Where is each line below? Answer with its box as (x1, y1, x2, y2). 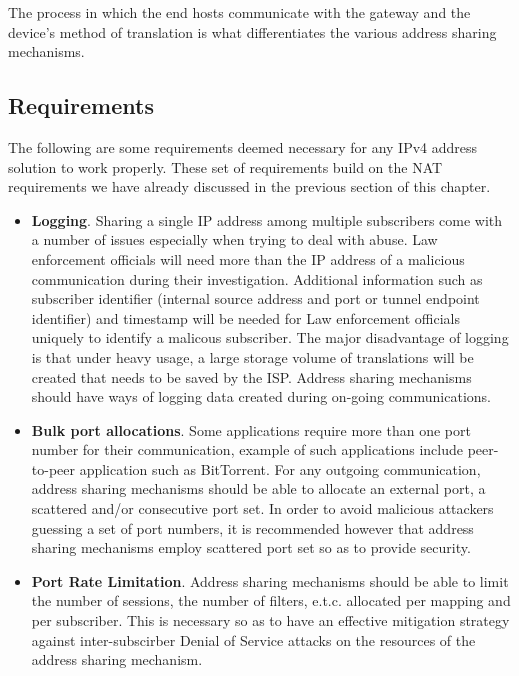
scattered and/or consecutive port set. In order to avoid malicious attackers (31, 498, 494, 519)
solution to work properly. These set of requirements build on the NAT (8, 156, 443, 177)
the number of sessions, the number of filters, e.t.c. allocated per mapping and (31, 590, 511, 611)
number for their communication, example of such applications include (31, 439, 463, 460)
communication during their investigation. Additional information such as (31, 268, 483, 289)
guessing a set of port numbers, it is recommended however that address (31, 517, 474, 538)
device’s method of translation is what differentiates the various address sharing (8, 21, 497, 42)
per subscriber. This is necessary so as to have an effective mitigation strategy (31, 610, 510, 631)
